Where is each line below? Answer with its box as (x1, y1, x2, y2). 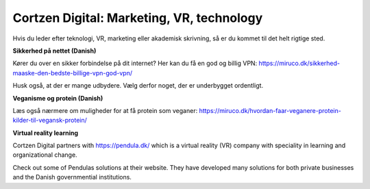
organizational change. (12, 151, 78, 159)
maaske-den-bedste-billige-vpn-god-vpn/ (12, 68, 133, 77)
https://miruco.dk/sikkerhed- (258, 59, 341, 68)
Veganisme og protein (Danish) (12, 94, 103, 102)
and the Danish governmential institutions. (12, 173, 132, 181)
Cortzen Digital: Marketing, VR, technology (12, 10, 263, 25)
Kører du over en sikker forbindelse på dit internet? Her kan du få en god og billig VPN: (12, 59, 258, 68)
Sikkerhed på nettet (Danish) (12, 47, 97, 55)
